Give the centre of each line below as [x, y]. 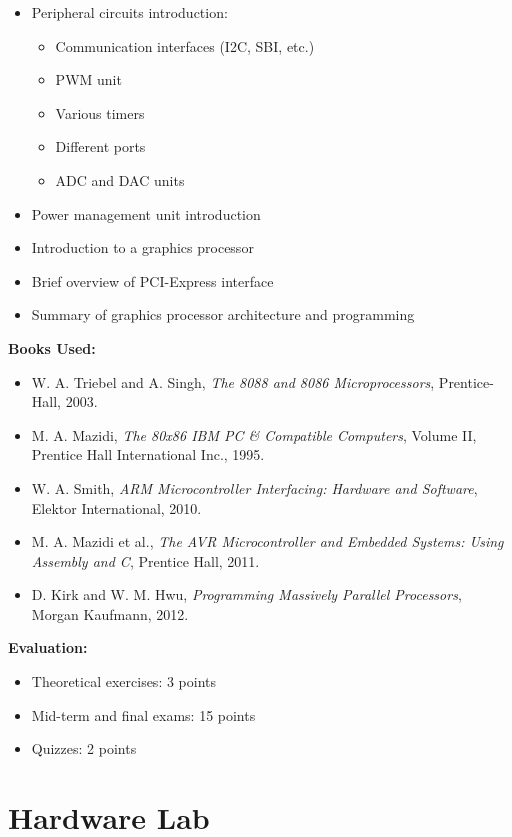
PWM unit [88, 79]
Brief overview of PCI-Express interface [152, 280]
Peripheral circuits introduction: [129, 12]
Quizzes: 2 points [84, 748]
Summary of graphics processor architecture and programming [223, 314]
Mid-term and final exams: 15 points [143, 714]
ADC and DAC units [120, 179]
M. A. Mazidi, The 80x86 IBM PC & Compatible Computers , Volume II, [254, 434]
